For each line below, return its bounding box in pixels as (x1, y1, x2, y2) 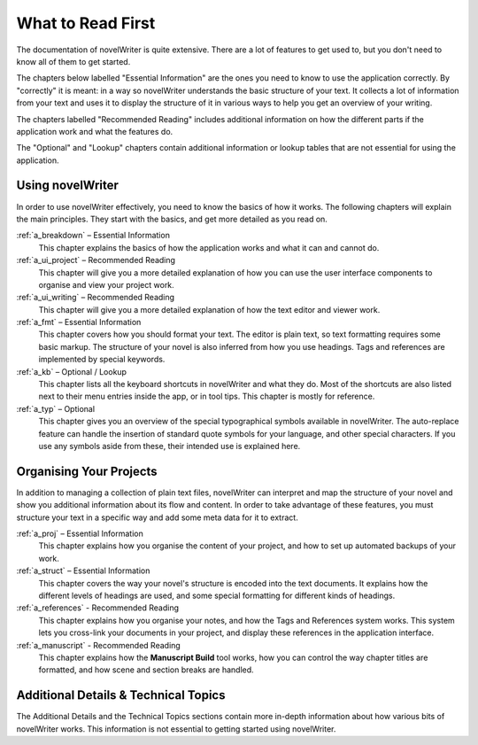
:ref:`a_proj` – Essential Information (16, 528, 143, 539)
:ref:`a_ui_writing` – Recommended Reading (16, 292, 175, 303)
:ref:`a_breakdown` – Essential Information (16, 230, 170, 241)
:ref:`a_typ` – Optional (16, 403, 96, 414)
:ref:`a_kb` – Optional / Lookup (16, 366, 127, 376)
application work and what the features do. (16, 126, 173, 136)
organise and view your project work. (38, 279, 174, 290)
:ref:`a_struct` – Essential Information (16, 565, 150, 576)
